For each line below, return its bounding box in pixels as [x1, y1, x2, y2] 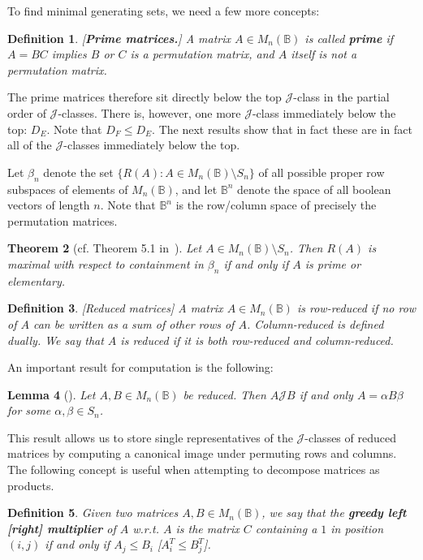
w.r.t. [132, 519, 159, 536]
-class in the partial [293, 88, 390, 106]
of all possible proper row [258, 163, 385, 180]
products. [7, 476, 54, 493]
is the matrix [175, 519, 240, 536]
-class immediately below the [252, 104, 396, 121]
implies [51, 45, 87, 62]
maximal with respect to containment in [7, 255, 204, 272]
